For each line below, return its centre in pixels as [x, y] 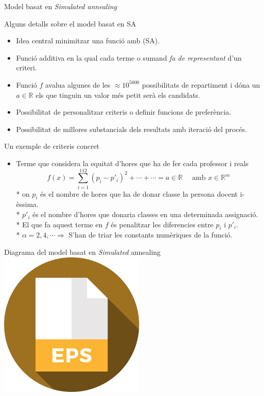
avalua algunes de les [78, 84]
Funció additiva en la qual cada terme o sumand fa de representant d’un [129, 57]
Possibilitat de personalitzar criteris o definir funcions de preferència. [124, 112]
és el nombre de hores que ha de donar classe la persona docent [139, 193]
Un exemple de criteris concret [52, 146]
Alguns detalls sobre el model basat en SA [70, 23]
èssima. [27, 204]
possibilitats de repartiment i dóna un [201, 84]
